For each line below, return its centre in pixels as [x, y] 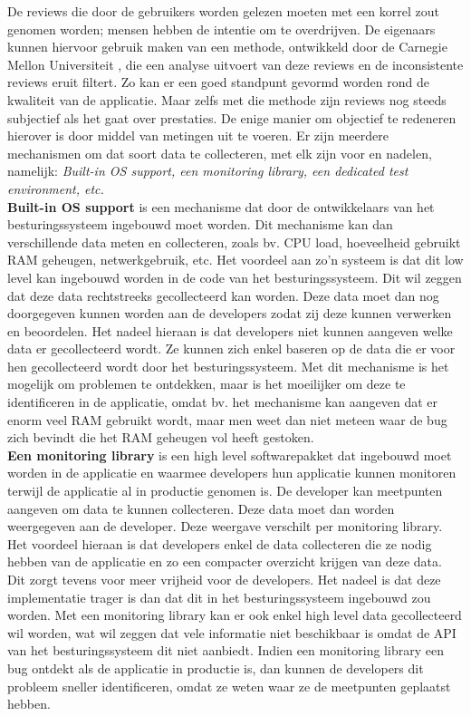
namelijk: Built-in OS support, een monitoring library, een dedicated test [208, 171]
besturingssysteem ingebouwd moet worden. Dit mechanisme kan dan [200, 224]
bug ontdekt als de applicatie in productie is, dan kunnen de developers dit [216, 668]
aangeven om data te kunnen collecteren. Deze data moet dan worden [201, 508]
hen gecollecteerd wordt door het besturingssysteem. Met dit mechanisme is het [228, 366]
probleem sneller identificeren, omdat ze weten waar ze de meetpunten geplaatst [229, 686]
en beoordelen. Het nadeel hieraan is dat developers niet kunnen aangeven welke [230, 330]
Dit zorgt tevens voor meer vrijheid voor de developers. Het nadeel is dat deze [224, 579]
